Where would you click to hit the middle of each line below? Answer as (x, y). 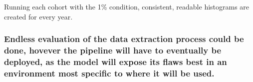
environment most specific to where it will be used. (109, 73)
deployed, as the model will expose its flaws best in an (116, 61)
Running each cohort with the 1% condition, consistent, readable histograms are (127, 6)
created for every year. (38, 16)
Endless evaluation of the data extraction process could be (124, 39)
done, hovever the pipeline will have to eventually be (113, 50)
